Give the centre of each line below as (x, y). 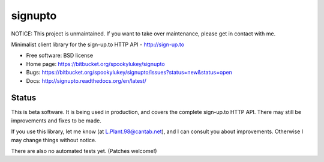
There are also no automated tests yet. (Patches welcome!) (84, 151)
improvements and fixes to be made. (56, 121)
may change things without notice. (54, 140)
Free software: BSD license (59, 55)
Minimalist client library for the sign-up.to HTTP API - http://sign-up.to (98, 44)
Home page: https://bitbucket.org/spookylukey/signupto (95, 64)
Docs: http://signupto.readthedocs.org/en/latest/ (86, 80)
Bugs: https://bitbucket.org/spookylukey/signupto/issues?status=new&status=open (129, 73)
